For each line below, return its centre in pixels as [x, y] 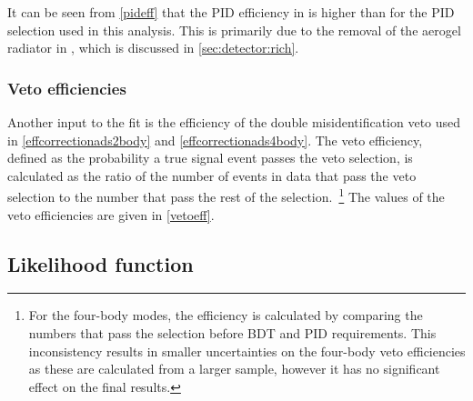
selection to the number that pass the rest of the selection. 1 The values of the [226, 195]
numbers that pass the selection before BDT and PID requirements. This [232, 333]
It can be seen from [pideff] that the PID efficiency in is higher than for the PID [231, 12]
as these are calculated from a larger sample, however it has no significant [234, 369]
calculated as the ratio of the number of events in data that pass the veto [212, 175]
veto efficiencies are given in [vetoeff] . [111, 214]
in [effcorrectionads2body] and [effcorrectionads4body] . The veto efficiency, [215, 140]
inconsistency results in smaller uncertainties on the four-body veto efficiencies [247, 351]
